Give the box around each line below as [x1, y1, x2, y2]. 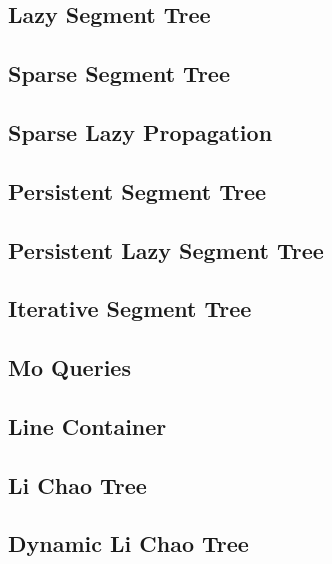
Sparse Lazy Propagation [8, 116, 273, 147]
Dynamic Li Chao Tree [8, 528, 249, 559]
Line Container [8, 410, 167, 441]
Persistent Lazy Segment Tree [8, 234, 324, 265]
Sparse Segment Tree [8, 58, 230, 89]
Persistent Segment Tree [8, 175, 267, 206]
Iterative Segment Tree [8, 293, 252, 324]
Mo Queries [8, 352, 131, 383]
